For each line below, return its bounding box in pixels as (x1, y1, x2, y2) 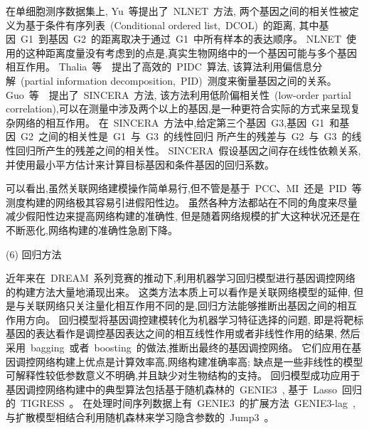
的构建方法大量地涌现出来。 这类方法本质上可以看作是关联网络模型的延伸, (6, 284, 351, 299)
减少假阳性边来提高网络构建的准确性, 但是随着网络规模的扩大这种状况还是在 (6, 208, 360, 223)
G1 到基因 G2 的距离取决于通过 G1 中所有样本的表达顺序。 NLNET (20, 31, 342, 46)
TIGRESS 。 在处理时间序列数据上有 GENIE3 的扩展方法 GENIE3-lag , (20, 396, 355, 411)
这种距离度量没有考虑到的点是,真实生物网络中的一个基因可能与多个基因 (25, 45, 357, 60)
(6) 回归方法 (6, 246, 62, 261)
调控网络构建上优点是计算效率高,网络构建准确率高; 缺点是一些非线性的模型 (15, 354, 363, 369)
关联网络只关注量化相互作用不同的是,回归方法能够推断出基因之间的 (25, 298, 337, 313)
